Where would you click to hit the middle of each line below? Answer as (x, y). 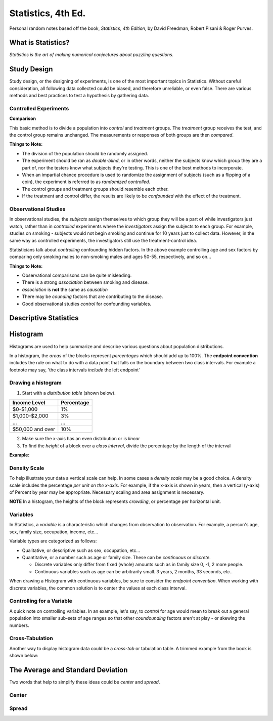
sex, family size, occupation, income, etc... (54, 532)
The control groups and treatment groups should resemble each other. (95, 189)
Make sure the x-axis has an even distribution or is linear (81, 439)
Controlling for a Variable (41, 601)
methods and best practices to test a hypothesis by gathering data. (79, 96)
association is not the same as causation (65, 289)
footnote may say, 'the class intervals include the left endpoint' (75, 370)
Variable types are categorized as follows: (53, 541)
